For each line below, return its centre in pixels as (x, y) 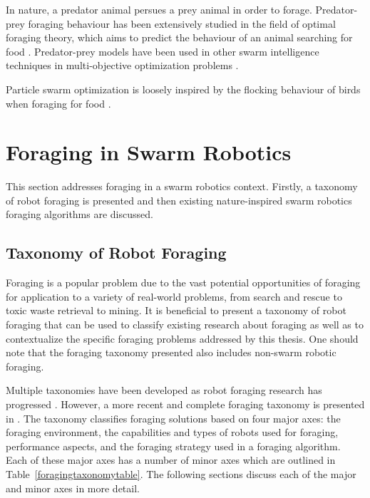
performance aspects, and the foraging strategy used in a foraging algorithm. (173, 446)
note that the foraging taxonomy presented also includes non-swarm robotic (171, 352)
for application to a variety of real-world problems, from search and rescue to (174, 296)
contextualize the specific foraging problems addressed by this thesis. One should (182, 338)
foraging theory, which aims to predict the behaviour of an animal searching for (179, 37)
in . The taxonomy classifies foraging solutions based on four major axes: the (173, 418)
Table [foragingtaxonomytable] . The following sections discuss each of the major (181, 473)
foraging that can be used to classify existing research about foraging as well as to (185, 325)
